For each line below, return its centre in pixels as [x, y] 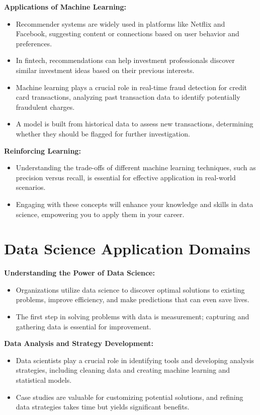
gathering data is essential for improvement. [83, 326]
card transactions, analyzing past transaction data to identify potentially [128, 97]
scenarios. [31, 187]
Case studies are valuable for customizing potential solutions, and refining [129, 397]
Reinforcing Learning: [42, 150]
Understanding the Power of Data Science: [79, 273]
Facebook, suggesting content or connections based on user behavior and [127, 33]
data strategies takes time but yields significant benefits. [103, 407]
